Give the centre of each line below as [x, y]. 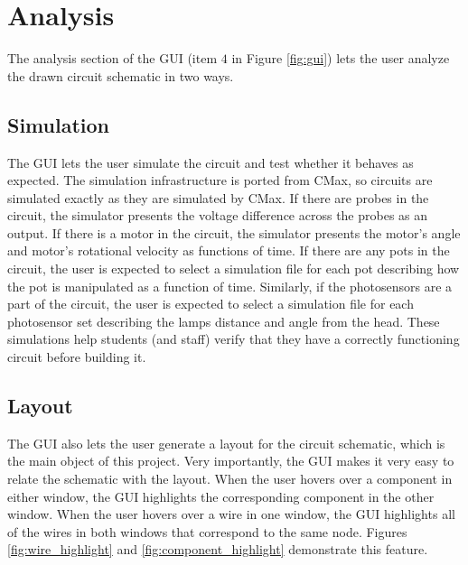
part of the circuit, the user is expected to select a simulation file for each [211, 304]
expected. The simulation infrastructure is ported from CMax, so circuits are [220, 180]
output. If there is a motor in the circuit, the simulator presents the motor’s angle [234, 232]
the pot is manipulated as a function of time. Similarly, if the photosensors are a [230, 286]
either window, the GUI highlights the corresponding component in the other [221, 496]
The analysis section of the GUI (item [112, 58]
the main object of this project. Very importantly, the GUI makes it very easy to [231, 461]
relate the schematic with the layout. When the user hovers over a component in [230, 479]
